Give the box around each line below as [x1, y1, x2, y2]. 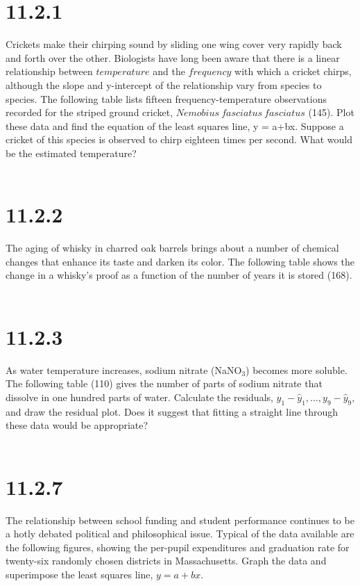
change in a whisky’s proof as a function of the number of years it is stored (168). [6, 268, 352, 282]
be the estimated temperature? [6, 145, 137, 160]
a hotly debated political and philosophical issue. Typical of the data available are [6, 526, 354, 541]
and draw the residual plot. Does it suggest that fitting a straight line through [6, 404, 338, 418]
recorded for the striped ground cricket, [6, 105, 173, 120]
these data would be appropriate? [6, 418, 148, 432]
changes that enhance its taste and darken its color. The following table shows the [6, 254, 354, 268]
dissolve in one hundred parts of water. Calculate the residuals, [6, 389, 273, 404]
